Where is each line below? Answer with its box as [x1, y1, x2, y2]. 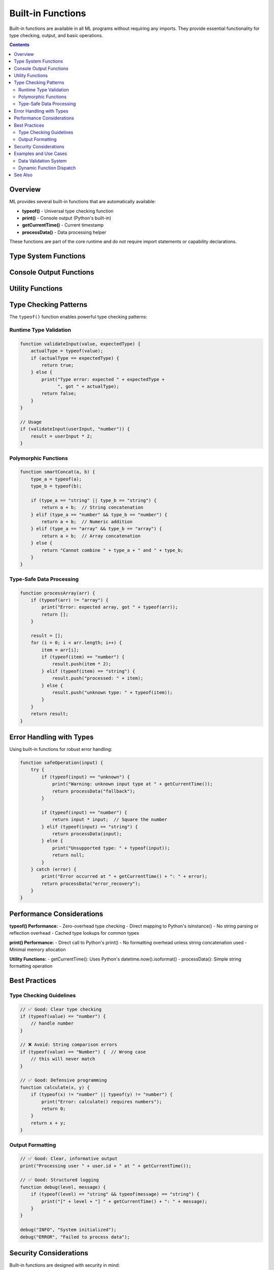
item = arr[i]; [41, 647, 80, 653]
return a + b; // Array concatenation [41, 533, 141, 538]
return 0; [41, 1105, 66, 1112]
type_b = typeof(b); [30, 483, 82, 489]
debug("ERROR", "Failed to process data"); [20, 1234, 130, 1240]
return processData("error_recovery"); [41, 880, 141, 886]
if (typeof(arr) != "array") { [30, 597, 109, 603]
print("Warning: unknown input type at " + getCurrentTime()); [52, 781, 213, 787]
